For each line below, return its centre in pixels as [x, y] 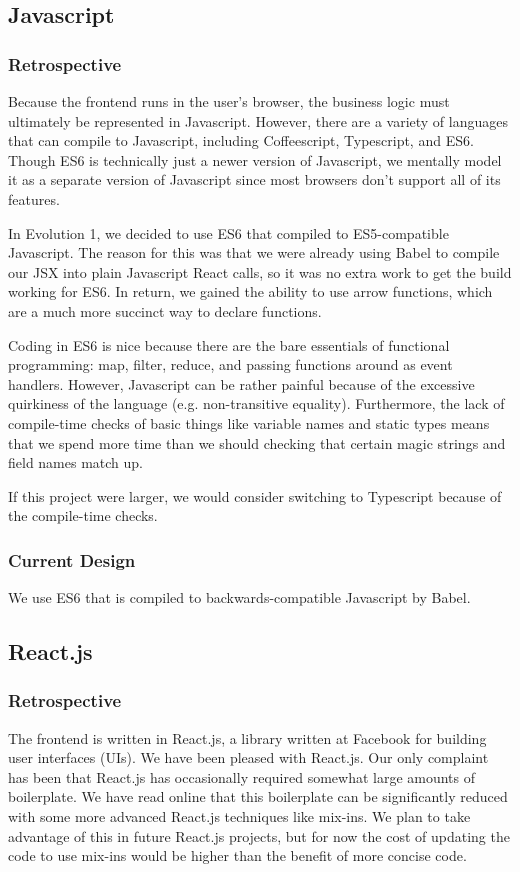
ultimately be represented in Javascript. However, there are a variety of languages [258, 120]
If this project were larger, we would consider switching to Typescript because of [255, 495]
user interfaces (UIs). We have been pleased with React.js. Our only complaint [248, 757]
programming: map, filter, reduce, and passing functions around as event [230, 364]
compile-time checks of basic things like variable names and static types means [249, 422]
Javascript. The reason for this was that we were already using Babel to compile [254, 252]
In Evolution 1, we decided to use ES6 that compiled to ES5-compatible [228, 232]
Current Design [72, 559]
